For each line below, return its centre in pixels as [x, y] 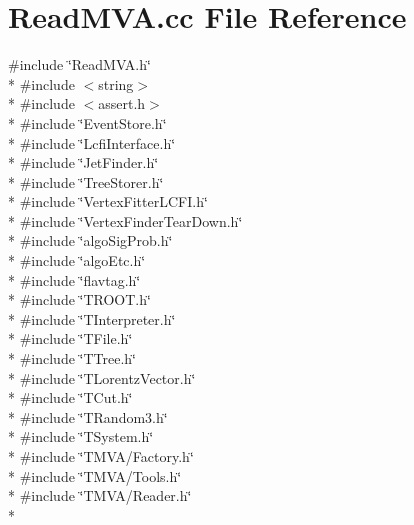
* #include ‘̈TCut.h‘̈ [70, 397]
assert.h [122, 103]
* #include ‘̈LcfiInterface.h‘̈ [92, 142]
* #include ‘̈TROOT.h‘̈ [79, 299]
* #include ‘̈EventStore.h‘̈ [87, 122]
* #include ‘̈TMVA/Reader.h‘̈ [100, 495]
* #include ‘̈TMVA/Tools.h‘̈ [95, 475]
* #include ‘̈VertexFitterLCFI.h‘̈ [108, 201]
